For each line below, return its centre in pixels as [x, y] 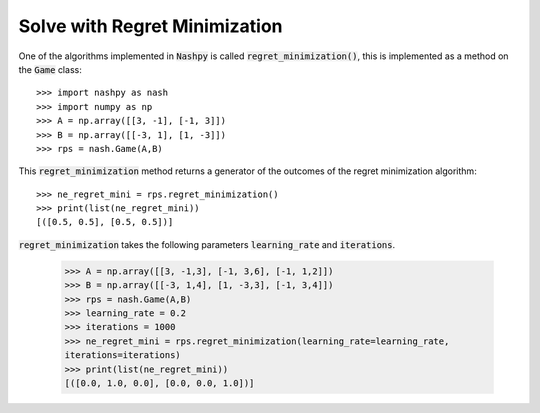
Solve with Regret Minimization [151, 26]
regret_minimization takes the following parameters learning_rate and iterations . [206, 244]
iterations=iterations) [123, 355]
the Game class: [50, 69]
